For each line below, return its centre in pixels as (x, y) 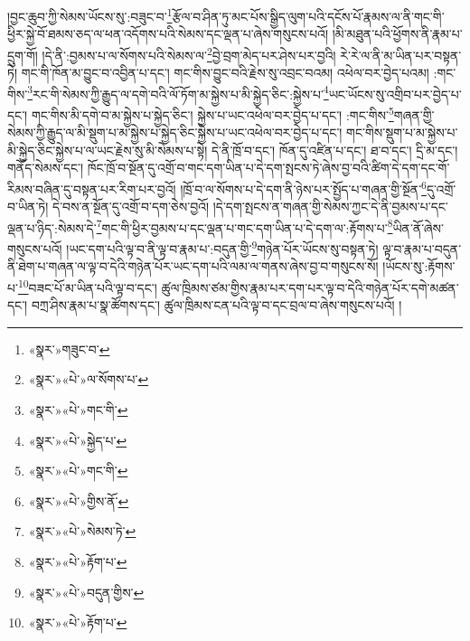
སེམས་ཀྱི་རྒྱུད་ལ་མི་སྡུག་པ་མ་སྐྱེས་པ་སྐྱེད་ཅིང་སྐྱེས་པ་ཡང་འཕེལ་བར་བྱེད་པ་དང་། (175, 132)
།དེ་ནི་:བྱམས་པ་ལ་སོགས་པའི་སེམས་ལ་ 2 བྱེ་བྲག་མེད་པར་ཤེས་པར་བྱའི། (189, 53)
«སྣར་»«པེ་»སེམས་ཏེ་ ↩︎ (82, 531)
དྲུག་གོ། (23, 55)
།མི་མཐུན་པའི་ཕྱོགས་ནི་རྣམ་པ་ (397, 34)
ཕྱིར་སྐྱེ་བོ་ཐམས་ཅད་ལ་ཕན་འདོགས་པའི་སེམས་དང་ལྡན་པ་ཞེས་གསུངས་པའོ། (168, 34)
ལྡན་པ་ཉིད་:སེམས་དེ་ (52, 227)
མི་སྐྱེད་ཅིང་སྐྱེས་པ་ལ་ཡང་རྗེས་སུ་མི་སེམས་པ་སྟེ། (108, 150)
